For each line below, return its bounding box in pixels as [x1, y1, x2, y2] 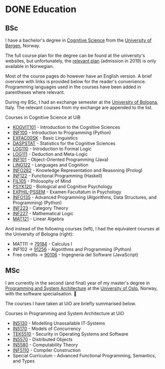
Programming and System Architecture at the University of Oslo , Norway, [5, 285, 158, 291]
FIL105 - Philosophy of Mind [12, 178, 71, 184]
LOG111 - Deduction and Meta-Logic [12, 151, 88, 157]
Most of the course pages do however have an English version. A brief [5, 73, 152, 79]
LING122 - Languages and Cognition [12, 162, 89, 168]
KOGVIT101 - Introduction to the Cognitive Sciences [12, 124, 120, 130]
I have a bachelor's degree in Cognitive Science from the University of [5, 37, 152, 43]
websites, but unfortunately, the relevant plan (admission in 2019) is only [5, 58, 156, 64]
